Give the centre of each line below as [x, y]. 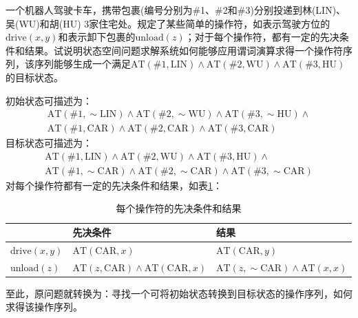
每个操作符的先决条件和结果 [179, 208]
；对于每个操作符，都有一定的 [252, 37]
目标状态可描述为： [49, 143]
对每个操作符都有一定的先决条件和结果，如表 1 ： [114, 185]
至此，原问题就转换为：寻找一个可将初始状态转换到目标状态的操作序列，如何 [179, 293]
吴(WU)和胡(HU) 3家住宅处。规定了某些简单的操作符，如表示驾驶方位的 [168, 23]
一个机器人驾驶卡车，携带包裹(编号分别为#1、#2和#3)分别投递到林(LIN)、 [176, 10]
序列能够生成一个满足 [82, 64]
